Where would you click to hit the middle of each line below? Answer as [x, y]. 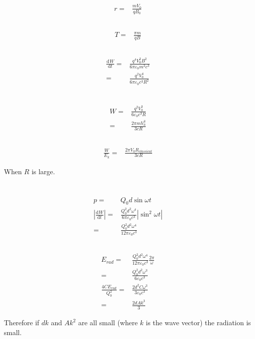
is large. [43, 171]
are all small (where [108, 323]
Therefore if [22, 323]
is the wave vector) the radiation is [198, 323]
